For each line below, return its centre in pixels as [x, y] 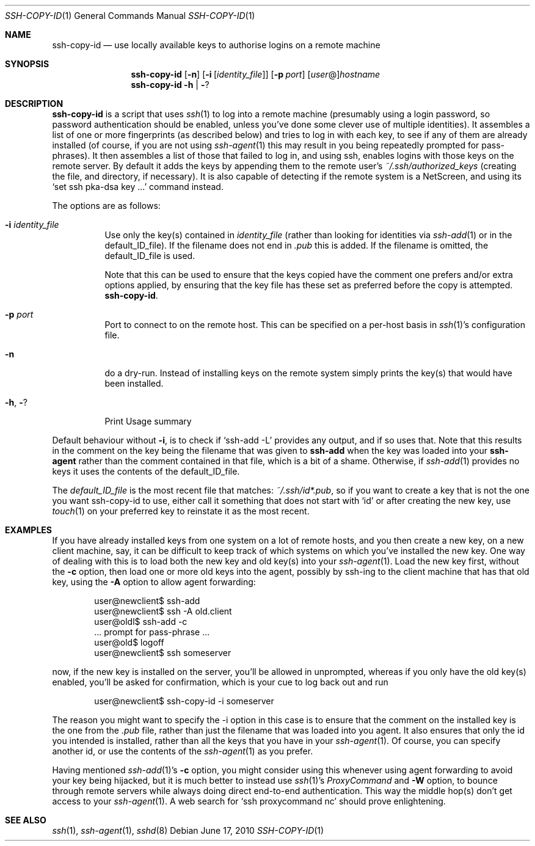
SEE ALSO [26, 820]
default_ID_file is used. [150, 256]
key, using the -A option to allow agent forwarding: [154, 582]
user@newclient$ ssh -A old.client [163, 611]
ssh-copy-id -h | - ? [170, 85]
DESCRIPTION [34, 104]
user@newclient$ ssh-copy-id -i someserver [184, 701]
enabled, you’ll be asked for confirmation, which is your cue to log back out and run [220, 682]
